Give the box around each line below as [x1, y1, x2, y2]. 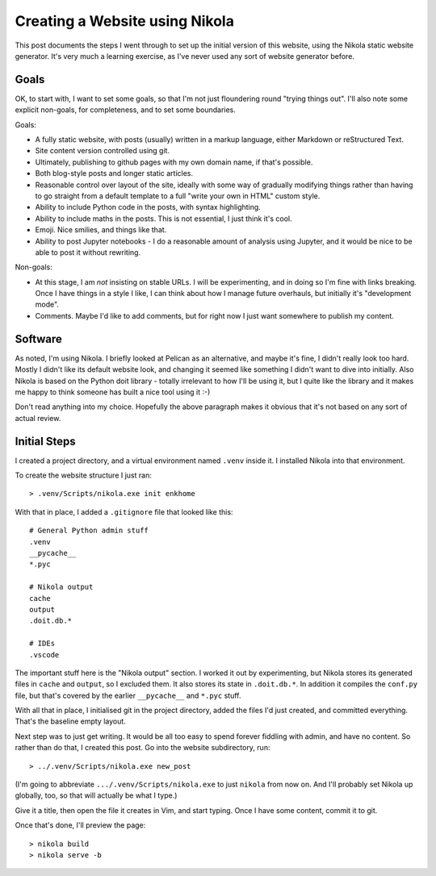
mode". [35, 299, 60, 310]
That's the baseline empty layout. [15, 716, 127, 726]
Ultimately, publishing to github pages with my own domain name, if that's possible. [35, 157, 313, 167]
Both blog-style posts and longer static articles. [35, 169, 194, 178]
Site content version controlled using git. [35, 146, 170, 156]
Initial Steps [15, 434, 76, 448]
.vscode [29, 650, 60, 659]
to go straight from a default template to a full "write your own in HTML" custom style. [35, 190, 321, 201]
